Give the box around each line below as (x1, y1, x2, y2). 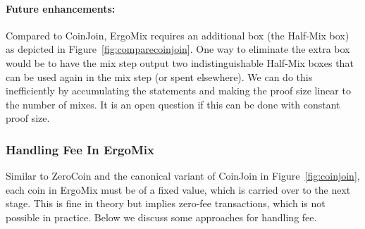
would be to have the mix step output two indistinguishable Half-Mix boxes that (6, 55, 354, 70)
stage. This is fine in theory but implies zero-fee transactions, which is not (6, 196, 326, 211)
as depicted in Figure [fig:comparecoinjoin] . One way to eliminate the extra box (6, 42, 350, 56)
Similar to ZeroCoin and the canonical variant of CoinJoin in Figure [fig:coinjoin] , (6, 168, 360, 183)
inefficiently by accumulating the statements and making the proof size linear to (6, 83, 351, 98)
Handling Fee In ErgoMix (6, 140, 154, 158)
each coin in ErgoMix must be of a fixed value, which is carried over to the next (6, 182, 351, 197)
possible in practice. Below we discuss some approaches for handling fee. (6, 209, 317, 224)
